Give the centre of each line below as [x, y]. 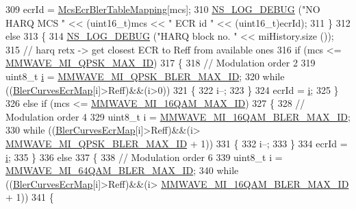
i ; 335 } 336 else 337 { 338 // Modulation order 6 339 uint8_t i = [144, 157]
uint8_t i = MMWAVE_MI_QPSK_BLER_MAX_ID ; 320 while [145, 76]
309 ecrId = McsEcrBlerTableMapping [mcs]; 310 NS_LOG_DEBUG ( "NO [163, 9]
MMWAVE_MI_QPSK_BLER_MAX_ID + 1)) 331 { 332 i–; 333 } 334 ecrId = [177, 143]
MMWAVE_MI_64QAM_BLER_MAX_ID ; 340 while [122, 170]
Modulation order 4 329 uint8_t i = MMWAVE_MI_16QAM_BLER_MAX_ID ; [178, 116]
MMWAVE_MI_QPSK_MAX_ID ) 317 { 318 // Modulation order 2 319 [161, 63]
